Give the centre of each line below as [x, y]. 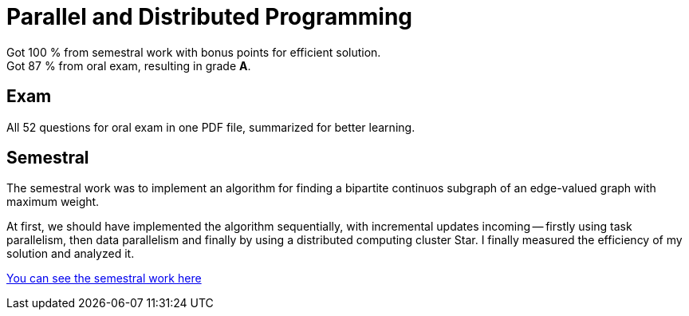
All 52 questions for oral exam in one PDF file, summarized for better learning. [211, 127]
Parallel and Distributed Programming [210, 17]
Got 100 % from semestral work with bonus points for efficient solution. [194, 52]
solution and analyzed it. [71, 254]
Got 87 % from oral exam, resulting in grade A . [129, 65]
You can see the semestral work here [104, 278]
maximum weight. [53, 202]
